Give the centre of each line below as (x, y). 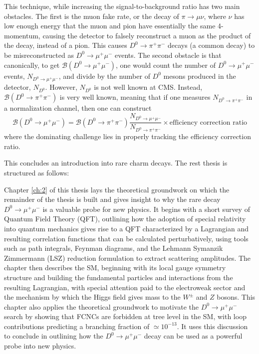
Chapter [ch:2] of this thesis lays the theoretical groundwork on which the (117, 189)
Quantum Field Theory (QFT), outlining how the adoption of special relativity (125, 219)
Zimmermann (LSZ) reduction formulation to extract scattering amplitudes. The (128, 258)
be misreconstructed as (39, 55)
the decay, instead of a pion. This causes (66, 45)
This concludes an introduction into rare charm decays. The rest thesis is (116, 163)
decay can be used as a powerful (193, 336)
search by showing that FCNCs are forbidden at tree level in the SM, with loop (125, 316)
